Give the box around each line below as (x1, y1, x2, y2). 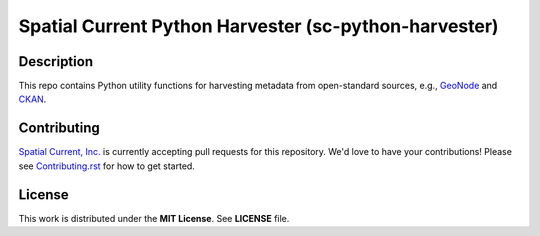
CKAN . (18, 93, 47, 105)
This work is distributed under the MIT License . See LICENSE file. (18, 212, 290, 224)
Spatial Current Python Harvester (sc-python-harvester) (18, 15, 499, 37)
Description (18, 53, 94, 70)
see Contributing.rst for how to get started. (18, 160, 195, 172)
